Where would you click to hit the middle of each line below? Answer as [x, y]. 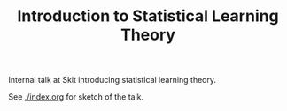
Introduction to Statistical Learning [148, 16]
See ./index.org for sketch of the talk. [76, 97]
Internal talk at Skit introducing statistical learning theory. [112, 80]
